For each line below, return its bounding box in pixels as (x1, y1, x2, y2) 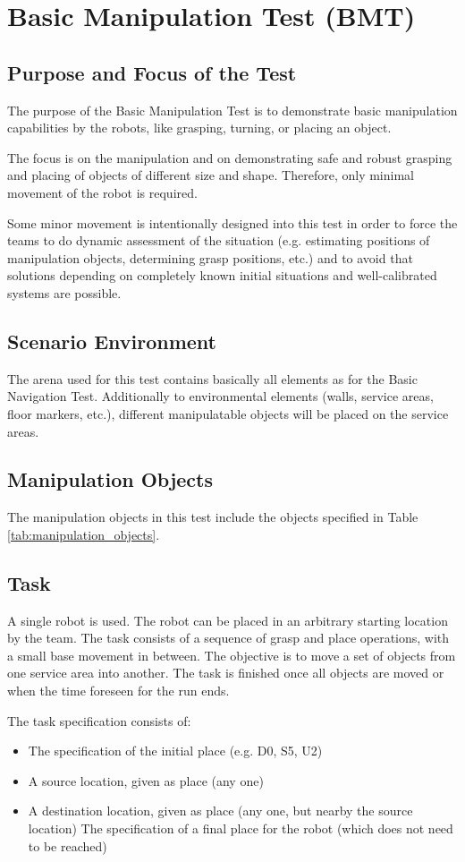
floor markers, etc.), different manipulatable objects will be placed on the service (7, 404, 449, 422)
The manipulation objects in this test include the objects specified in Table (7, 508, 418, 526)
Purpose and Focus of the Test (7, 58, 297, 86)
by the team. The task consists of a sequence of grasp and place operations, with (7, 628, 450, 647)
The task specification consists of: (7, 711, 191, 730)
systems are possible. (7, 283, 122, 302)
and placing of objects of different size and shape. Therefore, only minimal (7, 166, 414, 184)
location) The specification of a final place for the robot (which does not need (28, 819, 453, 838)
